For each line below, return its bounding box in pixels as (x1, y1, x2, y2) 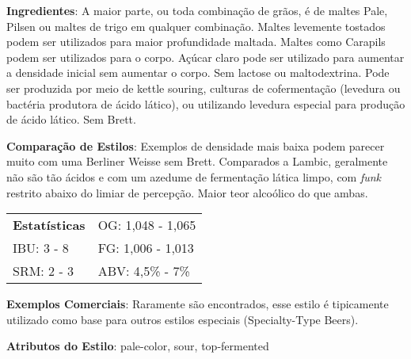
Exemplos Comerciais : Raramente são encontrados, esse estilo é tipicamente (6, 296, 389, 312)
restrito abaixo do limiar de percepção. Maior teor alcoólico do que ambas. (6, 184, 368, 201)
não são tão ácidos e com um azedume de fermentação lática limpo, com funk (6, 168, 382, 185)
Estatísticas (13, 216, 86, 235)
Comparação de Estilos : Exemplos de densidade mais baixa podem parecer (6, 137, 385, 154)
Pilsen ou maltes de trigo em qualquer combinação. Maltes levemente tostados (6, 17, 386, 34)
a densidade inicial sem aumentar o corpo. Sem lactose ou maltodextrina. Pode (6, 64, 390, 81)
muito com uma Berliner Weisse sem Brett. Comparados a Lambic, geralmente (6, 153, 388, 170)
